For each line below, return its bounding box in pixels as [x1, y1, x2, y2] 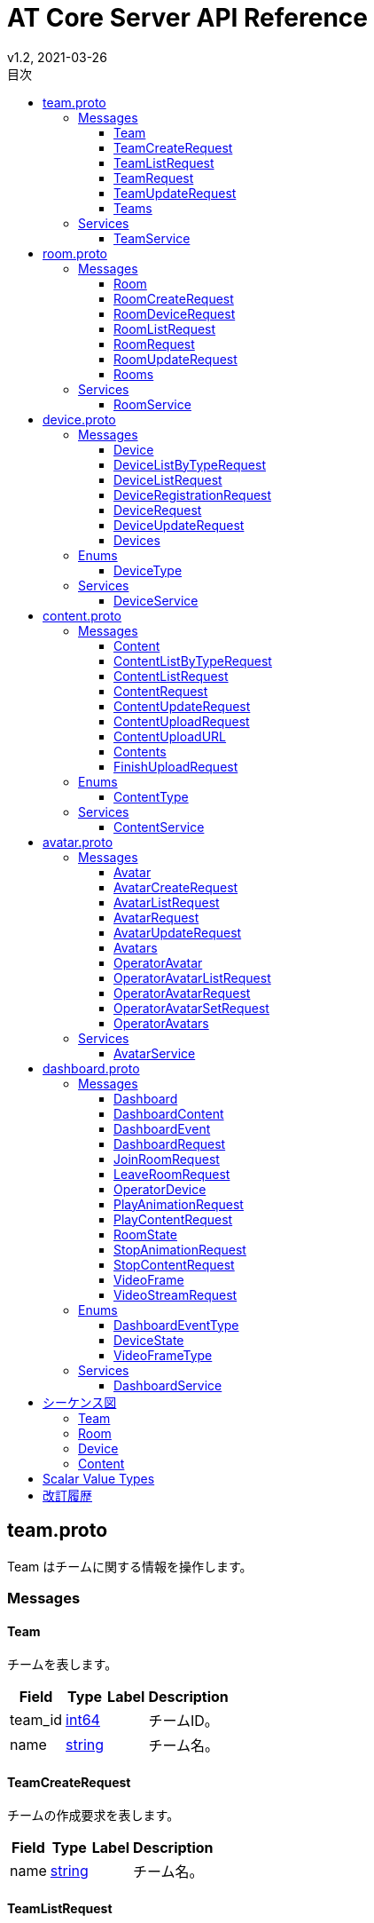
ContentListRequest [113, 668, 229, 684]
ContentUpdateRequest [113, 698, 251, 714]
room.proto [43, 245, 107, 261]
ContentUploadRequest [113, 713, 250, 729]
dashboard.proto [43, 1060, 140, 1076]
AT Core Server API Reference [7, 3, 368, 33]
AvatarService [113, 1045, 196, 1061]
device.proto [43, 411, 116, 427]
